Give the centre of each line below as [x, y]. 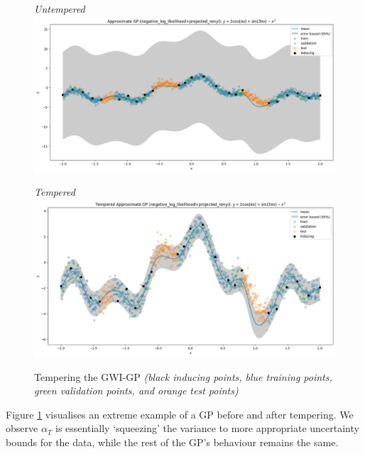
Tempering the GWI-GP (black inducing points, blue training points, [183, 376]
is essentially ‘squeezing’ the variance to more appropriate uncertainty [207, 428]
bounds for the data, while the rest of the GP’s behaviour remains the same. [172, 442]
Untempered [60, 9]
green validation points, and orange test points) [136, 391]
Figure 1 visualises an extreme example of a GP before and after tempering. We [180, 414]
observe [22, 428]
